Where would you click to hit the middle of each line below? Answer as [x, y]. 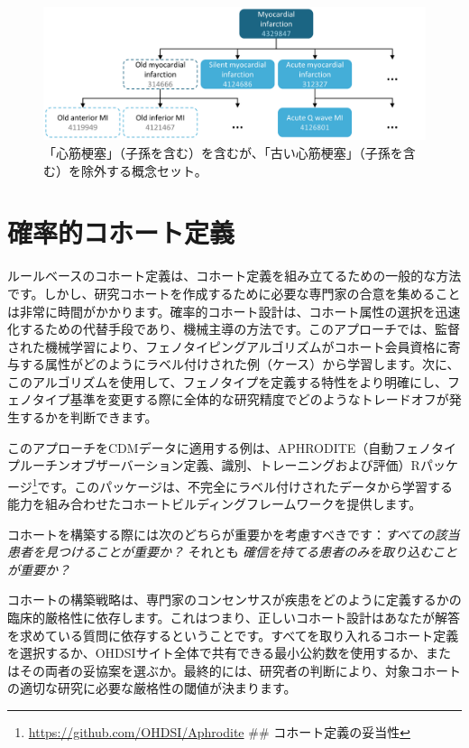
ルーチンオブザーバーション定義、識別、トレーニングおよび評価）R [220, 465]
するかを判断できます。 [88, 417]
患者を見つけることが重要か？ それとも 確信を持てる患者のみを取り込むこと [233, 552]
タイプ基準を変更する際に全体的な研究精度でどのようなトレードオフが [240, 399]
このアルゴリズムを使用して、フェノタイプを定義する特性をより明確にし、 [227, 381]
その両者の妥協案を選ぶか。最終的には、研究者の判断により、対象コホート [240, 670]
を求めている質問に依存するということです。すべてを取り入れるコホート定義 [233, 635]
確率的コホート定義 [121, 232]
